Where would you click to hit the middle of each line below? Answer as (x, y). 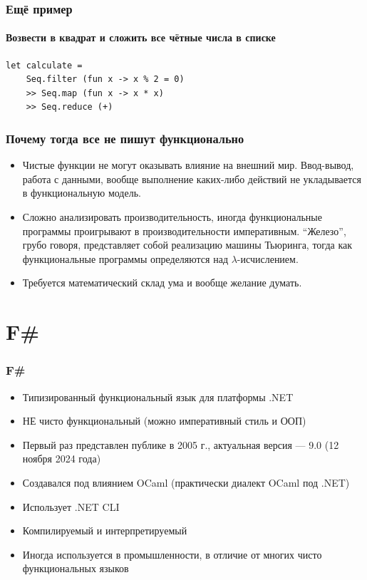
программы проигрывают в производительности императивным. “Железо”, (184, 231)
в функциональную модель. (82, 193)
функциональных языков (76, 568)
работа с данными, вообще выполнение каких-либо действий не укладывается (192, 178)
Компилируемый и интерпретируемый (105, 530)
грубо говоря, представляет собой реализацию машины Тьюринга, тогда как (187, 245)
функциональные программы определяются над (125, 258)
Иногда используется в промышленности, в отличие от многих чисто (172, 554)
